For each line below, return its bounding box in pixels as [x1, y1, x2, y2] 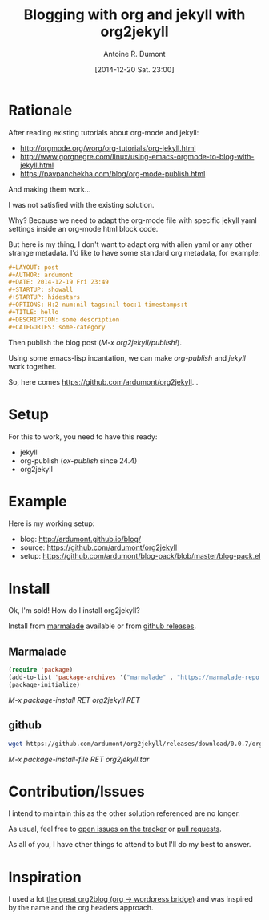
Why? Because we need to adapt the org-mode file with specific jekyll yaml [8, 215, 258, 225]
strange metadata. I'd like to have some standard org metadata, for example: [8, 248, 261, 257]
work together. [8, 361, 57, 371]
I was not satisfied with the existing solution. [8, 200, 155, 209]
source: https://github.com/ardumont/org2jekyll [19, 543, 178, 552]
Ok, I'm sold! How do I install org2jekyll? [8, 606, 140, 615]
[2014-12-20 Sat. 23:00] [94, 64, 175, 74]
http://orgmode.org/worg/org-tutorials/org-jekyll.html [19, 143, 196, 153]
